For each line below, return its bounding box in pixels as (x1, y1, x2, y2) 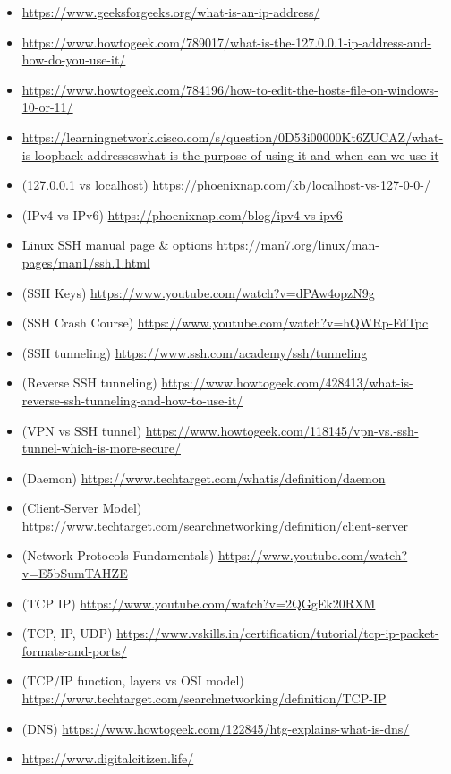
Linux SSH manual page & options (21, 235, 213, 254)
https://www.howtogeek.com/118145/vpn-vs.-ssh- (145, 421, 419, 439)
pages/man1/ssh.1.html (21, 252, 150, 271)
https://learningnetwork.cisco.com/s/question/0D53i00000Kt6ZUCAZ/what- (21, 127, 444, 146)
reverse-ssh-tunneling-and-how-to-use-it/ (21, 390, 243, 409)
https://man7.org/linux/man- (217, 235, 379, 254)
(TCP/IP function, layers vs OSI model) (21, 671, 244, 690)
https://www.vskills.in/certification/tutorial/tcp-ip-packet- (116, 624, 439, 642)
